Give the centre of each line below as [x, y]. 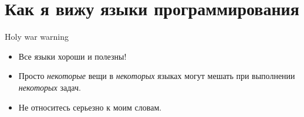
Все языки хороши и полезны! [72, 56]
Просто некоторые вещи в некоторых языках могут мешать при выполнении [157, 76]
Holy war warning [37, 37]
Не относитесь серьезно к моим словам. [90, 107]
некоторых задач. [50, 87]
